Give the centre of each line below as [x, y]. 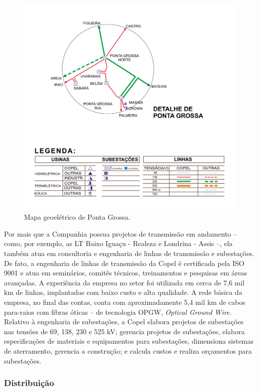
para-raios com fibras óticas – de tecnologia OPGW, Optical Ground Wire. [118, 312]
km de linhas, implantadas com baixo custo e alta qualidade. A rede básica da [123, 292]
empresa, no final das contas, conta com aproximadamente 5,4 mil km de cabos [125, 302]
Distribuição [29, 383]
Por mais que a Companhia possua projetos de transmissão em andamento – [121, 233]
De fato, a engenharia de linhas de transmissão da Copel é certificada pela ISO [124, 263]
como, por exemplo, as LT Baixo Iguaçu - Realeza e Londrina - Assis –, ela [118, 243]
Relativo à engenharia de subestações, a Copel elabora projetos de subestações [124, 322]
